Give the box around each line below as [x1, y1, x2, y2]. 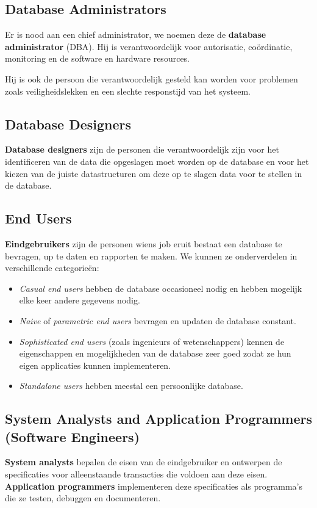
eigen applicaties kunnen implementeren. [19, 358, 171, 371]
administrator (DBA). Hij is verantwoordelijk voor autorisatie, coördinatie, [5, 40, 293, 53]
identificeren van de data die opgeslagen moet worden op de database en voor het [5, 154, 309, 167]
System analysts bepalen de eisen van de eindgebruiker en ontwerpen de [5, 455, 282, 468]
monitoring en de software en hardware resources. [5, 52, 190, 65]
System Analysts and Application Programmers [5, 409, 312, 428]
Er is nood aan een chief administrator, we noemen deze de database [5, 28, 266, 41]
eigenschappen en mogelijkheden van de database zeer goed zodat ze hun [19, 347, 291, 360]
